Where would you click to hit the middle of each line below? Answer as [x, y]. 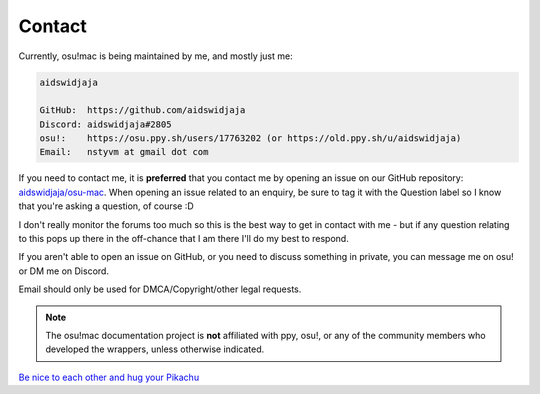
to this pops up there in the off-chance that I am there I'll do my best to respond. [183, 239]
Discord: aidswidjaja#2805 [105, 124]
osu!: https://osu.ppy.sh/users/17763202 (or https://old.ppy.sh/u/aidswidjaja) [250, 138]
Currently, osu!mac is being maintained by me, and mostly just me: [156, 56]
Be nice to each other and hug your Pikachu [109, 377]
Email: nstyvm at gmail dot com [124, 152]
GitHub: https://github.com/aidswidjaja [142, 110]
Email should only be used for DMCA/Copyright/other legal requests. [160, 289]
